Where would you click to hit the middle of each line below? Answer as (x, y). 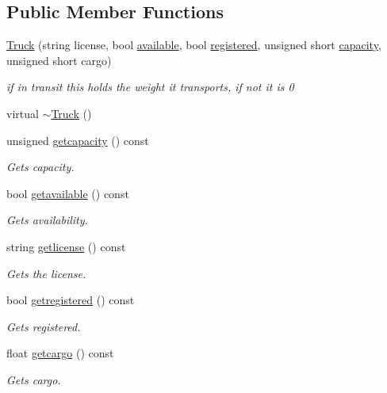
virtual (23, 113)
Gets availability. (47, 220)
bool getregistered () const (71, 300)
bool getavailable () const (68, 193)
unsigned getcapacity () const (78, 140)
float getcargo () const (60, 353)
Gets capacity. (40, 167)
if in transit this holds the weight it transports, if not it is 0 (150, 87)
